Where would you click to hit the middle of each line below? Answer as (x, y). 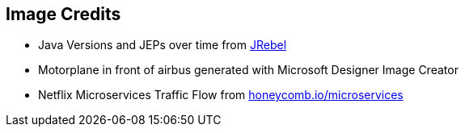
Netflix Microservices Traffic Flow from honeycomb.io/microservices (221, 95)
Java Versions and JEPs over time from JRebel (163, 45)
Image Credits (63, 14)
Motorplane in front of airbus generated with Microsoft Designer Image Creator (248, 70)
